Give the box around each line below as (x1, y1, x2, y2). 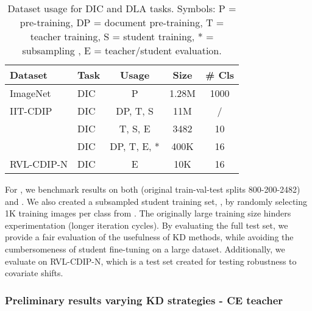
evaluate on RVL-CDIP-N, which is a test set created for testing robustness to (5, 254, 297, 267)
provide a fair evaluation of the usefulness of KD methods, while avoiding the (5, 231, 294, 243)
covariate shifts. (5, 266, 63, 279)
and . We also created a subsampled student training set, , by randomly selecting (5, 195, 308, 207)
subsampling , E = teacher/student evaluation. (22, 43, 222, 57)
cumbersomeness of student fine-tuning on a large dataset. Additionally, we (5, 242, 285, 255)
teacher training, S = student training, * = (30, 29, 214, 43)
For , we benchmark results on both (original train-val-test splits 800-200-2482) (5, 183, 300, 195)
